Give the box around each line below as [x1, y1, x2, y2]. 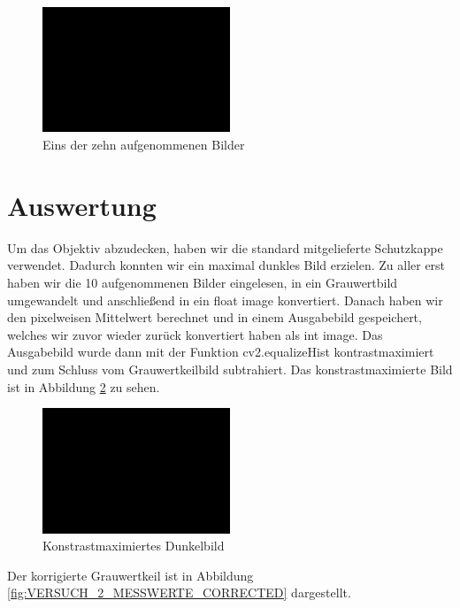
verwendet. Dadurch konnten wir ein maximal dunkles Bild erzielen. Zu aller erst [7, 256, 446, 274]
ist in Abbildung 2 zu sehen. [7, 377, 160, 396]
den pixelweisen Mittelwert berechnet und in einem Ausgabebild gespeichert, [7, 308, 422, 327]
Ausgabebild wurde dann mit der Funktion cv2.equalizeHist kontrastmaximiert [7, 342, 434, 361]
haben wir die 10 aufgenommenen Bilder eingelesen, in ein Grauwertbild [7, 273, 398, 291]
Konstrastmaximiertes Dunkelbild [42, 536, 225, 555]
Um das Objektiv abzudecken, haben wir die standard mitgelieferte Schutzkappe [7, 238, 443, 257]
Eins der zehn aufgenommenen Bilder [42, 135, 245, 154]
